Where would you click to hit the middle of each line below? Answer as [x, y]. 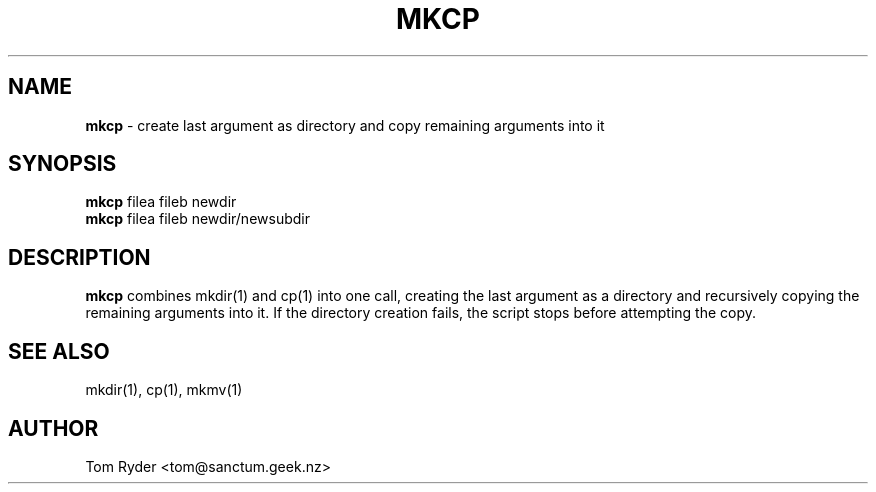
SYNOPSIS [62, 164]
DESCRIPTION [79, 257]
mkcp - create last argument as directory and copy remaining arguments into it [345, 125]
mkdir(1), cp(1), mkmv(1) [164, 390]
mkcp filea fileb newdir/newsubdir [197, 219]
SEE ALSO [59, 351]
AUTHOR [53, 428]
